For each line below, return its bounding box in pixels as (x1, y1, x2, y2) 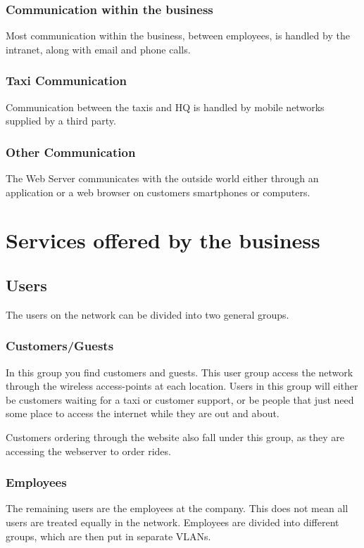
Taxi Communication (6, 72, 127, 89)
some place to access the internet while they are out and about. (6, 406, 280, 421)
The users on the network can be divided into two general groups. (6, 307, 289, 321)
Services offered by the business (6, 226, 320, 255)
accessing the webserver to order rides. (6, 443, 171, 458)
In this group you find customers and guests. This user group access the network (6, 364, 353, 379)
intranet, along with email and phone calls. (6, 42, 191, 56)
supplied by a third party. (6, 113, 116, 128)
